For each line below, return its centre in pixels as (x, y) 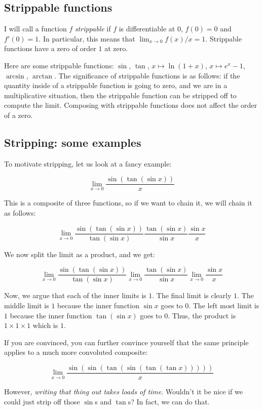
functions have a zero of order (50, 48)
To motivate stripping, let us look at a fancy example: (88, 163)
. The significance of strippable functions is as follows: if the (147, 75)
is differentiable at (147, 29)
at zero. (116, 48)
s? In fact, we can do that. (169, 401)
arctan (43, 76)
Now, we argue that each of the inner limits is (75, 295)
